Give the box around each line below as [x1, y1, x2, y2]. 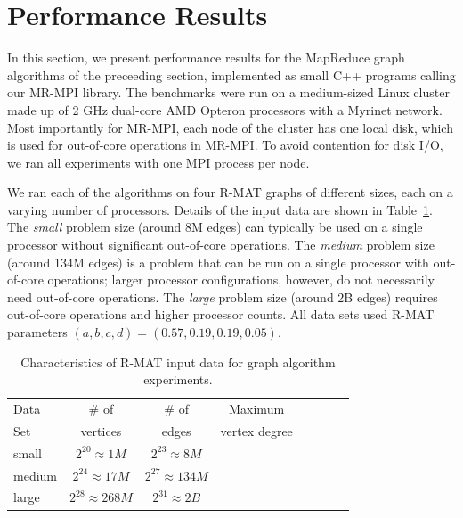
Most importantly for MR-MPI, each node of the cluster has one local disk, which [7, 118, 453, 136]
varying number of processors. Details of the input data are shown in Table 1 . [7, 200, 433, 218]
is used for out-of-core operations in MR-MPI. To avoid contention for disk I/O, [7, 136, 443, 154]
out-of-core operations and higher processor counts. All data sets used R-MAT [7, 305, 435, 324]
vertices [80, 421, 122, 440]
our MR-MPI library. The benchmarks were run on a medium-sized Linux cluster [7, 83, 450, 102]
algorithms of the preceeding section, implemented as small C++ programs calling [7, 65, 456, 84]
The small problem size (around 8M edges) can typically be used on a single [7, 218, 423, 236]
